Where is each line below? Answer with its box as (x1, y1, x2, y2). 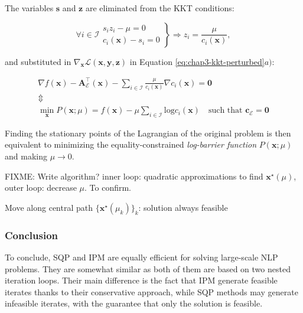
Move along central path (5, 201, 93, 213)
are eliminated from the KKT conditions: (85, 2, 234, 14)
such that (208, 106, 243, 115)
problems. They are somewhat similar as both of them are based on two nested (5, 262, 291, 275)
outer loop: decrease (5, 181, 77, 194)
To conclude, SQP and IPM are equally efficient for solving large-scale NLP (5, 251, 278, 263)
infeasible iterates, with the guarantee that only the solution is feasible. (5, 297, 263, 309)
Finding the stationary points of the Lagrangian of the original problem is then (5, 126, 291, 139)
